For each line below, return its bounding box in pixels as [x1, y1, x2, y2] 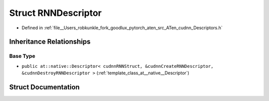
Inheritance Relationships [9, 38, 91, 46]
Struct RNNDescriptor [9, 7, 102, 18]
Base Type [9, 52, 35, 59]
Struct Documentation [9, 83, 80, 91]
